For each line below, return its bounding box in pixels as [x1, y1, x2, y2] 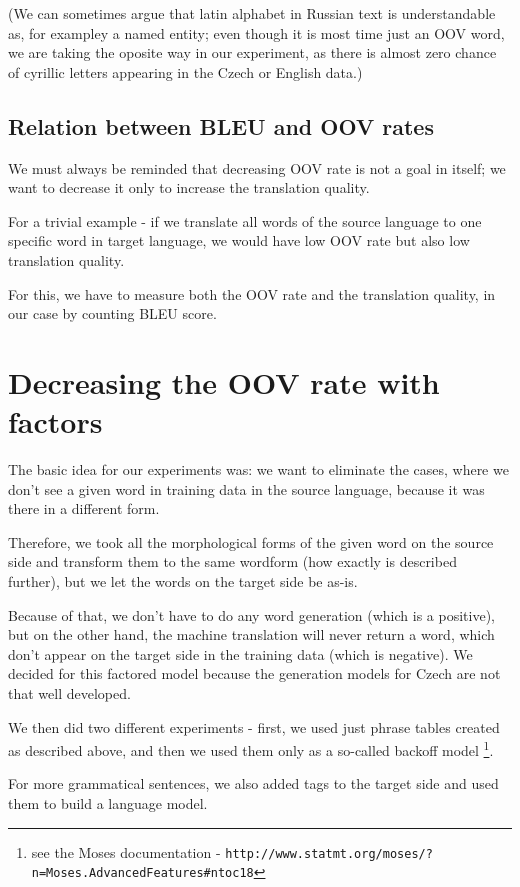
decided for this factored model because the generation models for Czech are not [8, 663, 501, 684]
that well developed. [8, 682, 131, 703]
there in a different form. [8, 498, 160, 519]
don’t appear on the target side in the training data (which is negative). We [8, 643, 473, 664]
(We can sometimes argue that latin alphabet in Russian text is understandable [8, 3, 496, 23]
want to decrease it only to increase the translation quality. [8, 177, 370, 198]
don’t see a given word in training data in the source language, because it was [8, 478, 485, 499]
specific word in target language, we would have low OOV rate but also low [8, 230, 470, 251]
